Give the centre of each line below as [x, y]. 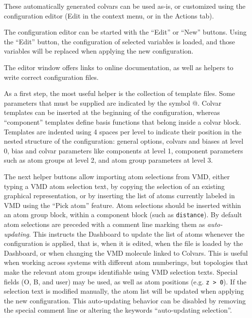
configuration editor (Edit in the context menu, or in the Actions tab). [109, 15]
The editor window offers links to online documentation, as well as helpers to [119, 67]
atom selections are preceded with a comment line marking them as [105, 224]
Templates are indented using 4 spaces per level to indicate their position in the [123, 131]
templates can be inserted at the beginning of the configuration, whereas [112, 112]
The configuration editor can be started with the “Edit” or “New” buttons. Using [125, 32]
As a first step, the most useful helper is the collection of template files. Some [120, 93]
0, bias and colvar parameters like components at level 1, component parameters [124, 150]
